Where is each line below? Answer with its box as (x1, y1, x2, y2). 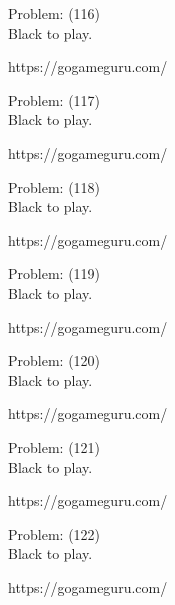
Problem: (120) (8, 350, 101, 371)
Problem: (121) (8, 436, 101, 457)
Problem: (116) (8, 3, 101, 23)
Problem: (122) (8, 523, 101, 544)
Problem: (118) (8, 176, 101, 197)
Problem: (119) (8, 263, 101, 284)
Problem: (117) (8, 89, 101, 110)
